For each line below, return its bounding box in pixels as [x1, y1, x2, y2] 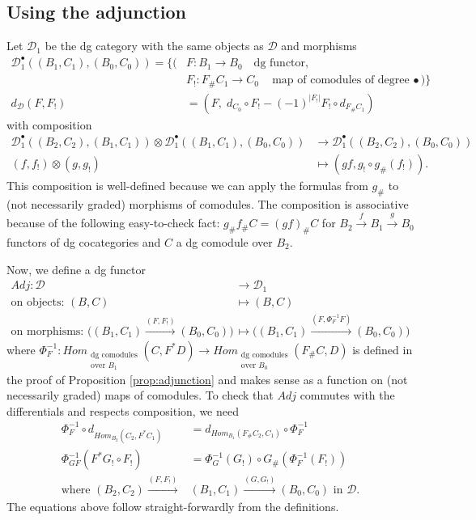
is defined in [352, 340, 413, 357]
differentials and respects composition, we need [6, 402, 239, 419]
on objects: [11, 296, 65, 308]
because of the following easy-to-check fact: [6, 214, 220, 231]
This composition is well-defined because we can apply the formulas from [6, 177, 368, 193]
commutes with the [300, 387, 395, 404]
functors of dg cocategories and [6, 233, 161, 250]
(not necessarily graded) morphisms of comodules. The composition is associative [6, 195, 409, 212]
